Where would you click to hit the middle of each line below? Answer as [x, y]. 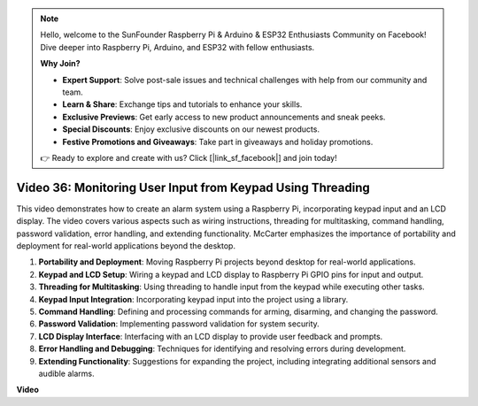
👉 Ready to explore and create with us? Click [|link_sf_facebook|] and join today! [189, 157]
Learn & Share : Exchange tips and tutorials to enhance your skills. [182, 104]
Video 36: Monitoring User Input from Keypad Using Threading [193, 187]
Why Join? [60, 64]
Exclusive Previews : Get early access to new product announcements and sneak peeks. [224, 117]
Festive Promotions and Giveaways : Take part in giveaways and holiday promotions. [218, 142]
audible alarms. [66, 373]
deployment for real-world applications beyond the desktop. [126, 245]
